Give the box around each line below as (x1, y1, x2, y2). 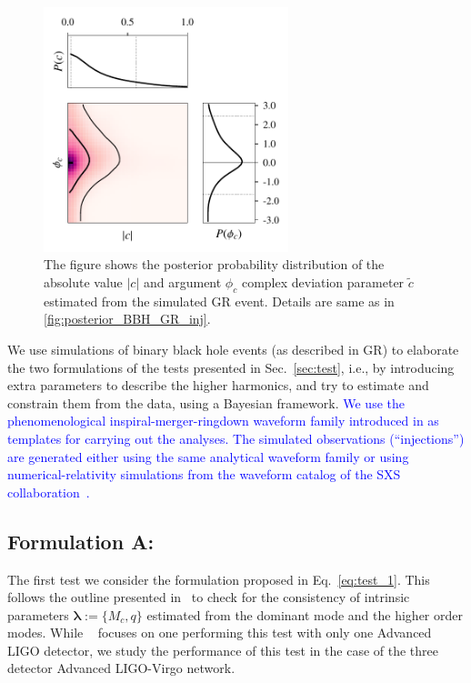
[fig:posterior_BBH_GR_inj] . (44, 309, 211, 328)
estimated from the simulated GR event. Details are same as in (44, 291, 395, 310)
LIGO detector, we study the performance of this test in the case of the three (7, 640, 438, 659)
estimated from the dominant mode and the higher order (146, 605, 463, 624)
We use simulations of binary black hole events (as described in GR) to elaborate (7, 339, 459, 358)
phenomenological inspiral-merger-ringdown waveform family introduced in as (7, 411, 439, 430)
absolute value (44, 272, 123, 291)
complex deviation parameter (241, 272, 405, 291)
